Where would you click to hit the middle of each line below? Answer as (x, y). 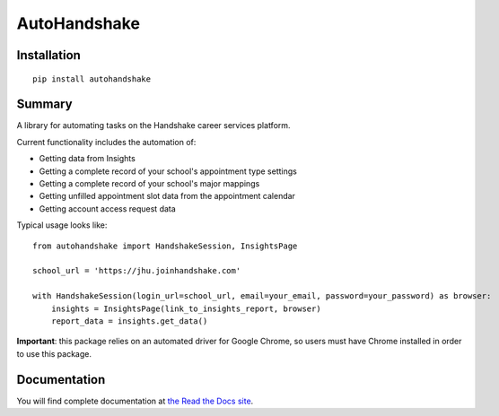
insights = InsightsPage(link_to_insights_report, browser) (186, 308)
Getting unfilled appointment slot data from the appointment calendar (167, 196)
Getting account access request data (108, 208)
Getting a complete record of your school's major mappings (149, 184)
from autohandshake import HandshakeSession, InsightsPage (165, 246)
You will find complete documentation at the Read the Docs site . (135, 401)
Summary (44, 104)
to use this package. (54, 353)
